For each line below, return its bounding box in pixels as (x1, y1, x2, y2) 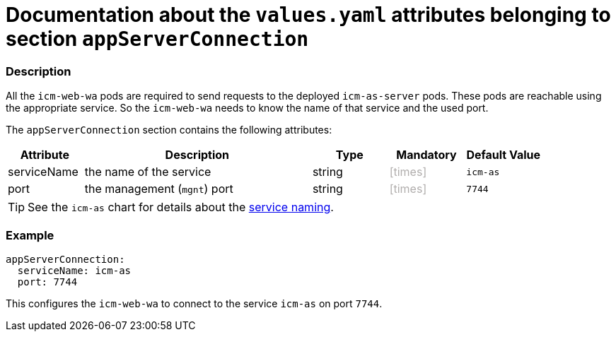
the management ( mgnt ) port (84, 182, 233, 196)
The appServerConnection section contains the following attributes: (6, 124, 332, 136)
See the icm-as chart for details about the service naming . (28, 200, 334, 215)
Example (6, 227, 54, 242)
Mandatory (396, 148, 457, 162)
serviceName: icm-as (17, 264, 132, 276)
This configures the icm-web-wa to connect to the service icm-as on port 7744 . (6, 297, 383, 309)
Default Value (466, 148, 541, 162)
